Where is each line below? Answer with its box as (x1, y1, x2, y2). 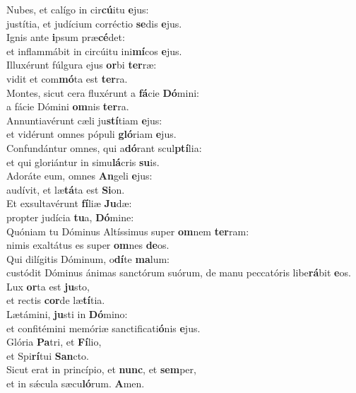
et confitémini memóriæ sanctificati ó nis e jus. (6, 320, 201, 335)
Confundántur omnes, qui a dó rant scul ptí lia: (6, 140, 202, 155)
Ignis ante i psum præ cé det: (6, 30, 125, 45)
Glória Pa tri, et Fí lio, (6, 334, 102, 349)
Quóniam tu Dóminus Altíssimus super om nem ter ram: (6, 223, 249, 238)
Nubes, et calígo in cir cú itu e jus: (6, 2, 149, 16)
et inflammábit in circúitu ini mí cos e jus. (6, 43, 182, 58)
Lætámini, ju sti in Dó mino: (6, 307, 128, 322)
